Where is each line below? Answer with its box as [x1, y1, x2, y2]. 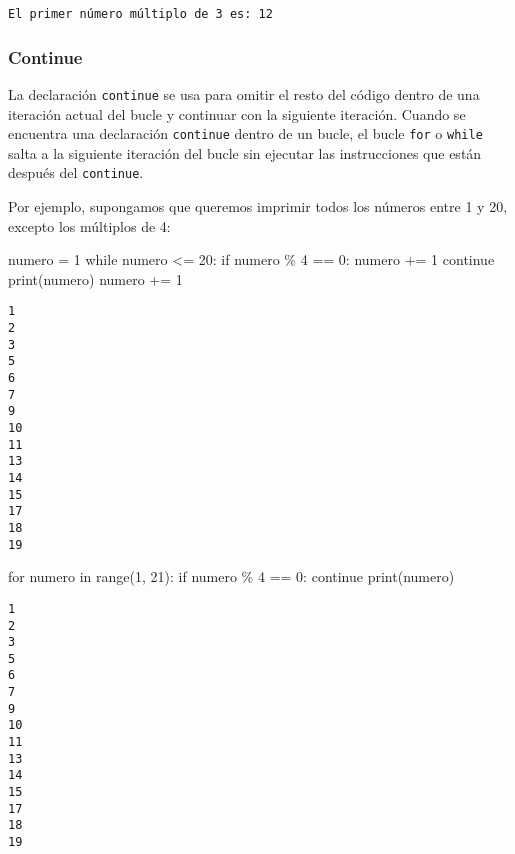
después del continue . [8, 162, 144, 183]
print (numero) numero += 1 [8, 268, 183, 289]
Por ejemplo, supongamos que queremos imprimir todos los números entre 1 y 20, [8, 196, 508, 217]
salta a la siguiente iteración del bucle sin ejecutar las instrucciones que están [8, 142, 482, 163]
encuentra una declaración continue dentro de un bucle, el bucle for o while [8, 123, 483, 144]
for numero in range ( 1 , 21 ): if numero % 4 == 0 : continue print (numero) [8, 566, 455, 587]
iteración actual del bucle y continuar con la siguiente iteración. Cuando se [8, 103, 466, 124]
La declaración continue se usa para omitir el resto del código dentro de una [8, 83, 480, 104]
